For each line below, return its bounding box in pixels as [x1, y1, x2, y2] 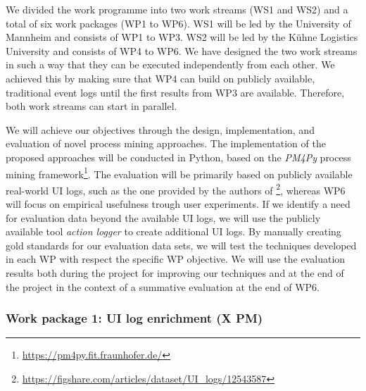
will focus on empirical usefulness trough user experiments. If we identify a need [6, 197, 351, 211]
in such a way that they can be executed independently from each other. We [6, 57, 335, 72]
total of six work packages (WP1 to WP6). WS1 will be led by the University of [6, 15, 351, 30]
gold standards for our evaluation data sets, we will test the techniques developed [6, 237, 357, 252]
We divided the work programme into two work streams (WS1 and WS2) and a [6, 2, 348, 16]
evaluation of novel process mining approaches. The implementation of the [6, 136, 326, 151]
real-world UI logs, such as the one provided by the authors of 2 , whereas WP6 [6, 180, 346, 197]
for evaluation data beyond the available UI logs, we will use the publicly [6, 210, 321, 225]
